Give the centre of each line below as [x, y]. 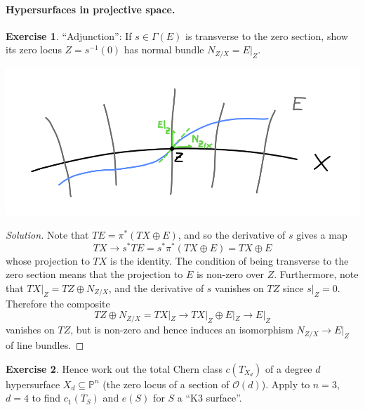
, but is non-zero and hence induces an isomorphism [182, 330]
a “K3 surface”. [210, 398]
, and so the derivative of [232, 235]
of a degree [289, 368]
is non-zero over [230, 274]
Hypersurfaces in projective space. [91, 9]
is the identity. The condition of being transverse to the [230, 260]
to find [46, 398]
